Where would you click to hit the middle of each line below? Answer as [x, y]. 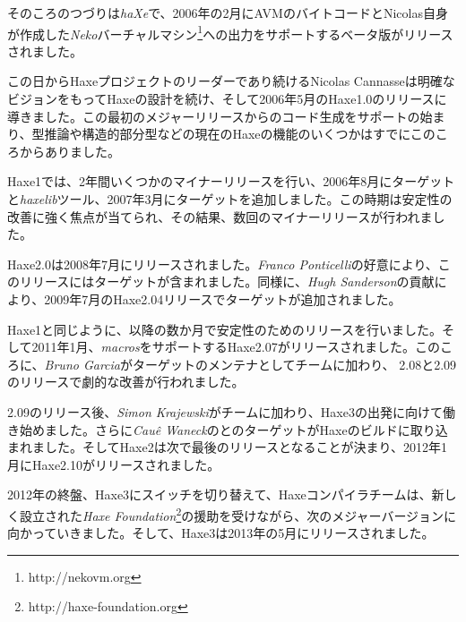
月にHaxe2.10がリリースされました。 [114, 464]
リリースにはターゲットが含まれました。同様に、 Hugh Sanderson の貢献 [227, 281]
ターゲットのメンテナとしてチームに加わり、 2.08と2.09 [294, 364]
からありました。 [69, 151]
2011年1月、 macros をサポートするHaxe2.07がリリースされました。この [236, 347]
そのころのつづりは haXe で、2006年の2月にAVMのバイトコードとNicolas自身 [228, 13]
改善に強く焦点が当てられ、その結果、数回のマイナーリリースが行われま [220, 216]
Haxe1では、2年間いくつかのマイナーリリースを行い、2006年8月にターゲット [231, 181]
